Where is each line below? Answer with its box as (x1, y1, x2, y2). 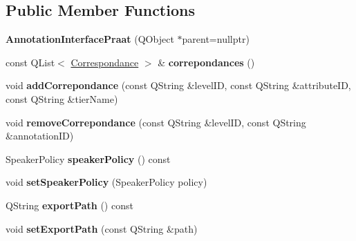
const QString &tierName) (6, 91, 118, 106)
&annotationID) (6, 128, 74, 143)
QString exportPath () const (6, 197, 133, 212)
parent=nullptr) (182, 32, 250, 46)
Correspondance (71, 55, 139, 69)
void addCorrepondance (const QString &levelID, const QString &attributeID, (6, 78, 351, 93)
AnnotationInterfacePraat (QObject (6, 32, 174, 46)
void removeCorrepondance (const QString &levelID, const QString (6, 115, 306, 129)
